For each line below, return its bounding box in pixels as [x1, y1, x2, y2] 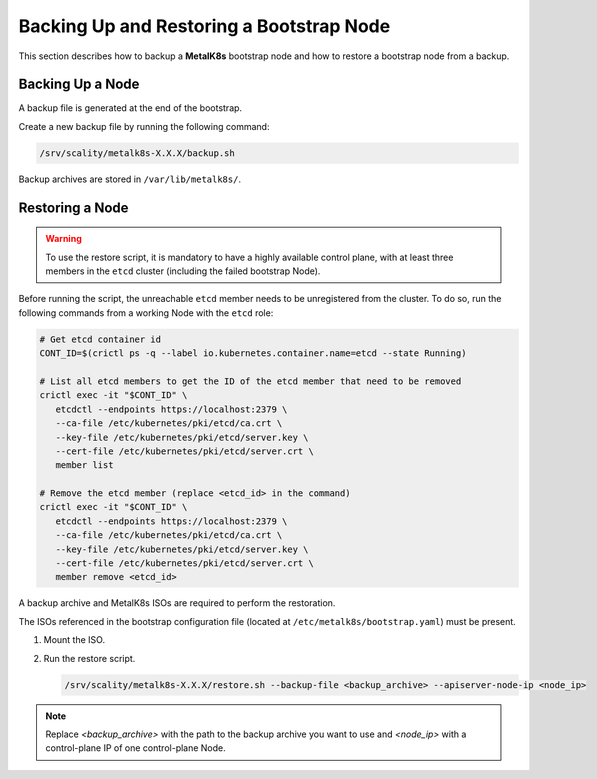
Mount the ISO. [43, 634, 105, 646]
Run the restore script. [43, 652, 136, 664]
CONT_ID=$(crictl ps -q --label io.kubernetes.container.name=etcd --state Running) [39, 348, 467, 359]
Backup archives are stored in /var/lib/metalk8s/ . [18, 173, 242, 185]
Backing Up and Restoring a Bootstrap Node [18, 15, 391, 37]
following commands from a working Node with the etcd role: [18, 306, 274, 319]
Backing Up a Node [18, 76, 140, 93]
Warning [45, 233, 82, 245]
